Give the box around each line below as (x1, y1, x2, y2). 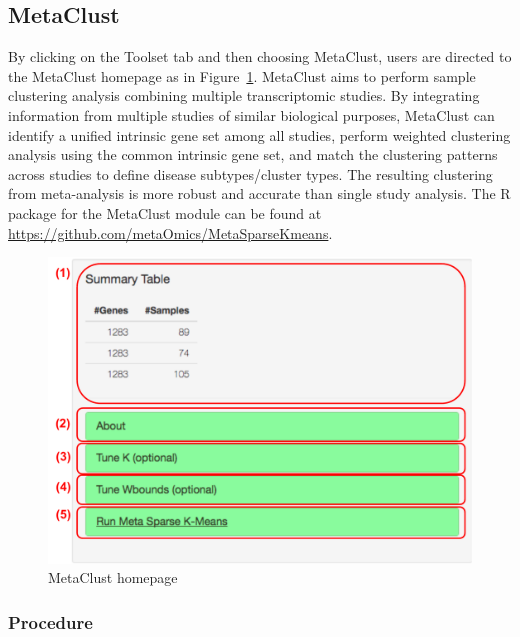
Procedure (8, 609, 93, 634)
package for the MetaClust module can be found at (8, 202, 322, 223)
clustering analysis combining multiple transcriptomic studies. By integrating (8, 85, 480, 106)
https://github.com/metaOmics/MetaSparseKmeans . (8, 222, 333, 243)
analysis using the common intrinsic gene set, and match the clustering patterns (8, 144, 498, 165)
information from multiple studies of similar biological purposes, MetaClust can (8, 104, 495, 125)
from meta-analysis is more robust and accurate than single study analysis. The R (8, 183, 511, 204)
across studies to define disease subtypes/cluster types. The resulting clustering (8, 163, 493, 184)
